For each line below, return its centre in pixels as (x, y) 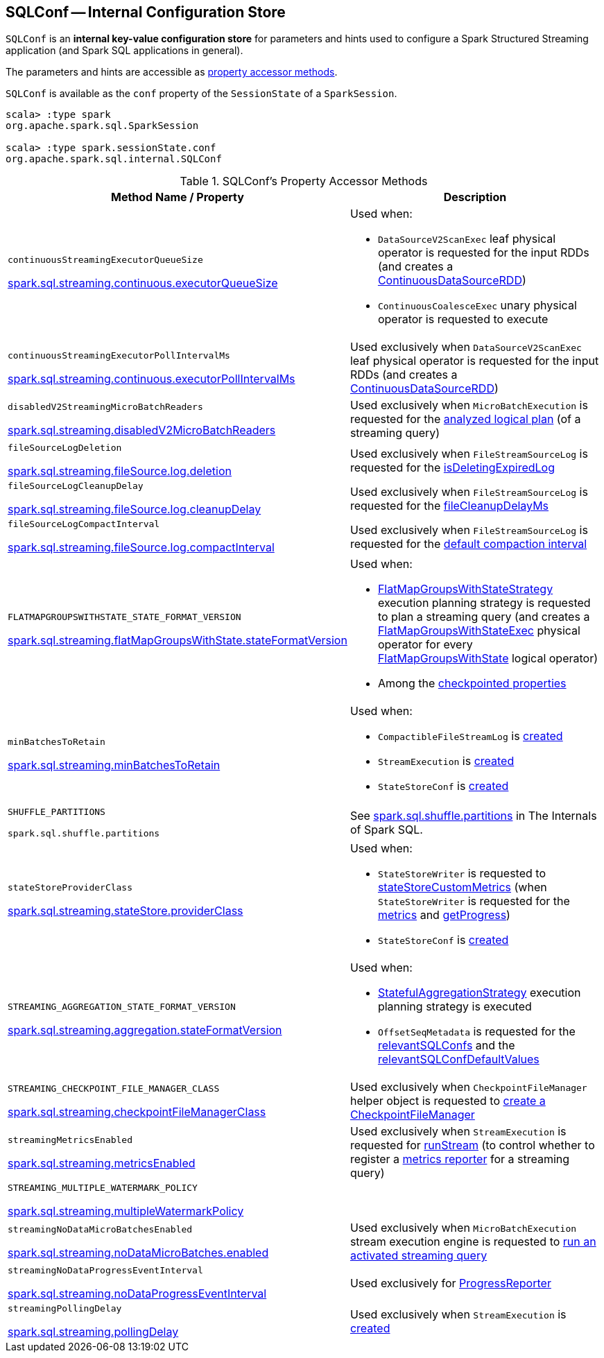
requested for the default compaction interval (468, 543)
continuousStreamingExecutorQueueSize (105, 259)
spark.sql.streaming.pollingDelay (93, 1332)
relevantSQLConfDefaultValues (458, 1059)
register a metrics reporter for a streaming (460, 1159)
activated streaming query (419, 1256)
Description (475, 197)
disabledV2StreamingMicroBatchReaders (105, 406)
